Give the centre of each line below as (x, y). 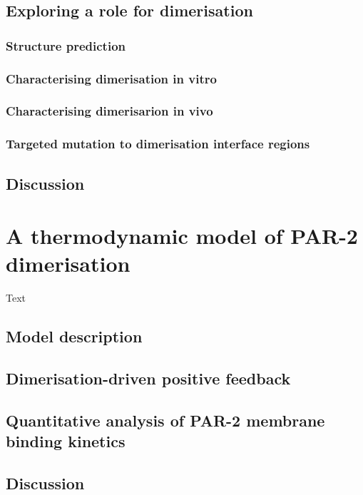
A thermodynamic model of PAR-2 (182, 236)
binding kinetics (66, 441)
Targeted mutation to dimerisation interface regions (158, 144)
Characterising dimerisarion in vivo (109, 111)
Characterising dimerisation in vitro (111, 78)
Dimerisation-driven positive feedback (148, 378)
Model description (74, 336)
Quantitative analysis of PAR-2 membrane (165, 420)
